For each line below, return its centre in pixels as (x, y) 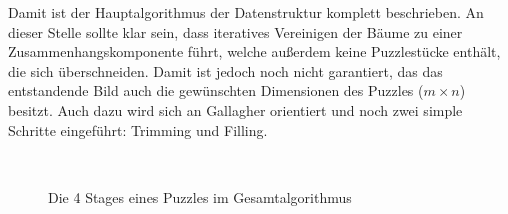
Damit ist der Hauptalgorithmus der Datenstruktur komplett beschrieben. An (246, 12)
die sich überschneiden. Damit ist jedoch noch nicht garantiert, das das (225, 70)
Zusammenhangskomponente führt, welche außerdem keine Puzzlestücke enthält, (254, 51)
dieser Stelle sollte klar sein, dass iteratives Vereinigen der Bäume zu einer (235, 31)
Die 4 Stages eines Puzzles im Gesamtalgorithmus (200, 196)
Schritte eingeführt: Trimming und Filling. (138, 129)
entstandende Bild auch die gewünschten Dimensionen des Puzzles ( (216, 90)
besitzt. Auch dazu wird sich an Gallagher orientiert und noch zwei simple (235, 109)
